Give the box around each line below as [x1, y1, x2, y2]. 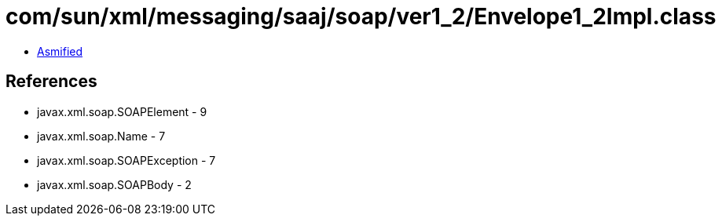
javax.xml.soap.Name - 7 [37, 129, 166, 143]
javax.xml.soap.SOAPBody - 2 [37, 177, 192, 191]
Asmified [37, 44, 83, 58]
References [5, 71, 97, 92]
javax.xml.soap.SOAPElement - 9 [37, 104, 207, 118]
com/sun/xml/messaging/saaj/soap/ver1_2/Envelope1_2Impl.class [5, 3, 717, 30]
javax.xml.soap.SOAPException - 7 [37, 153, 216, 167]
